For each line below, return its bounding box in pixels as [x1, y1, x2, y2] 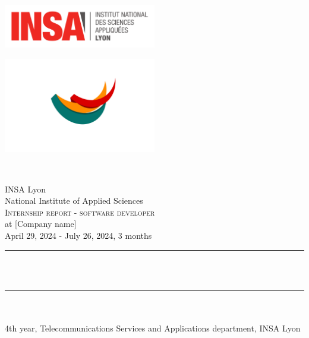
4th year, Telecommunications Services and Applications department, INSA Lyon [5, 321, 301, 334]
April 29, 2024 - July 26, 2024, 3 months [5, 229, 152, 241]
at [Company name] [5, 217, 77, 230]
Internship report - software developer [5, 206, 155, 218]
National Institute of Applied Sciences [5, 194, 143, 207]
